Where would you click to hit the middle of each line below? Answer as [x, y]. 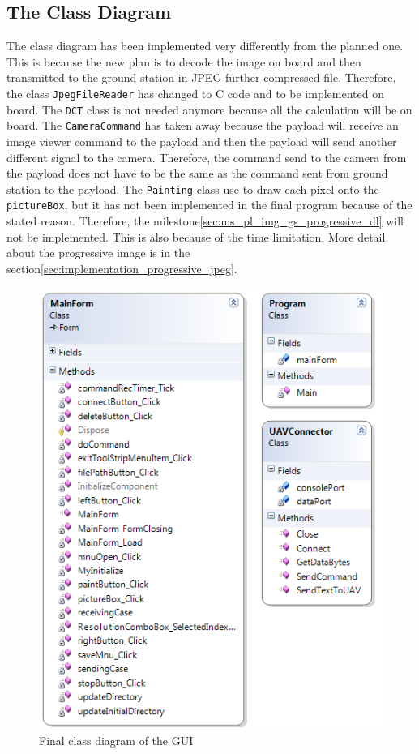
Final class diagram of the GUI [116, 741]
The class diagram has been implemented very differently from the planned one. [205, 46]
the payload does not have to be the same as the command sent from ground [197, 173]
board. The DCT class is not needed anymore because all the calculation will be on [209, 109]
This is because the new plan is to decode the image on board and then [184, 61]
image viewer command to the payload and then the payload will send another [202, 141]
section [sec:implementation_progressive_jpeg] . [122, 268]
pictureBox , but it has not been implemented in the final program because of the [209, 205]
